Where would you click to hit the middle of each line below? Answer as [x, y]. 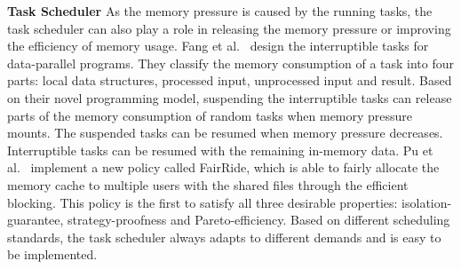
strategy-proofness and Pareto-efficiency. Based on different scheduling [259, 220]
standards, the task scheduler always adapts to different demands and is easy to [224, 237]
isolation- [427, 202]
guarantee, [36, 220]
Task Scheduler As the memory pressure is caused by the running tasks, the [220, 11]
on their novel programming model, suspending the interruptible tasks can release [230, 97]
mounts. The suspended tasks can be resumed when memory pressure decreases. [225, 133]
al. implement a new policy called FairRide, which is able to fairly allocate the [223, 167]
